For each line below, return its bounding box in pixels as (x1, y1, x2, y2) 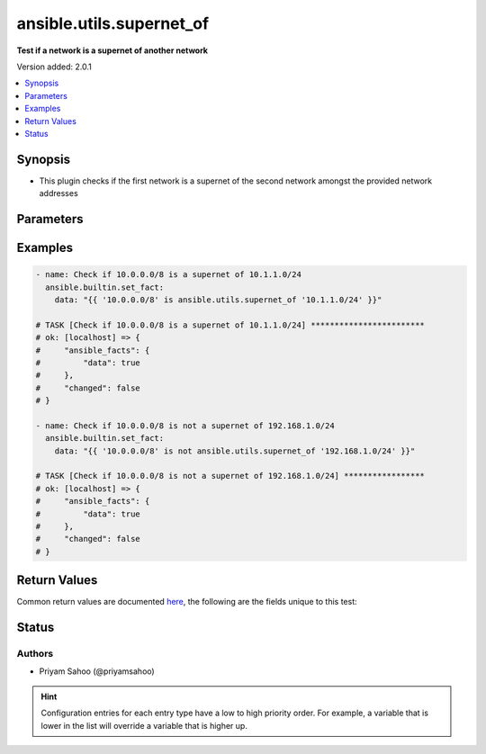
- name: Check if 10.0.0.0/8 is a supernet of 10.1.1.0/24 (35, 270, 301, 280)
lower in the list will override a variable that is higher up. (40, 720, 247, 731)
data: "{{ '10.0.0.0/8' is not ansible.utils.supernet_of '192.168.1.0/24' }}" (54, 445, 416, 456)
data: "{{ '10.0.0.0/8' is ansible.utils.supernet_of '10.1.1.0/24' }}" (54, 294, 382, 305)
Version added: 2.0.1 (16, 61, 92, 72)
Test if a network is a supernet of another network (16, 45, 209, 56)
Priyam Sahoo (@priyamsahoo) (39, 666, 155, 677)
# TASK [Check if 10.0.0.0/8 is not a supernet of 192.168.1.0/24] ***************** (35, 471, 425, 481)
